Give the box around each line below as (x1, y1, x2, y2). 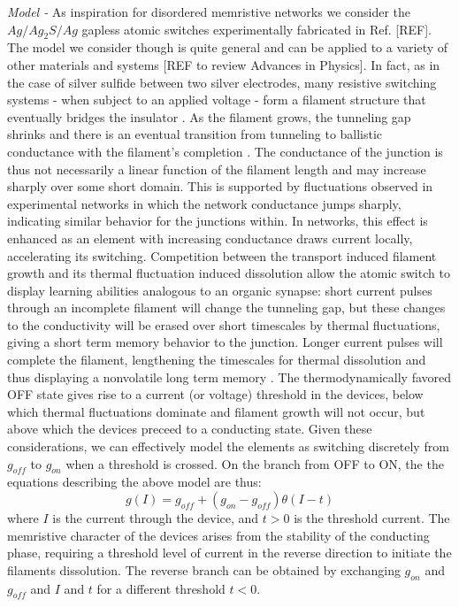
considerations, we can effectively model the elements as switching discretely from (7, 437, 449, 456)
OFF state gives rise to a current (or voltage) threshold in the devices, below (7, 385, 424, 403)
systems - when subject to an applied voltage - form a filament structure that (7, 90, 426, 109)
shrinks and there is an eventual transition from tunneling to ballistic (7, 125, 383, 143)
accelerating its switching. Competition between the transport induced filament (7, 246, 437, 265)
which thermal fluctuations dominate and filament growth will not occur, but (7, 402, 425, 420)
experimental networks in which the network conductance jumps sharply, (7, 194, 402, 212)
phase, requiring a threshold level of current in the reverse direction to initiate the (7, 543, 452, 562)
